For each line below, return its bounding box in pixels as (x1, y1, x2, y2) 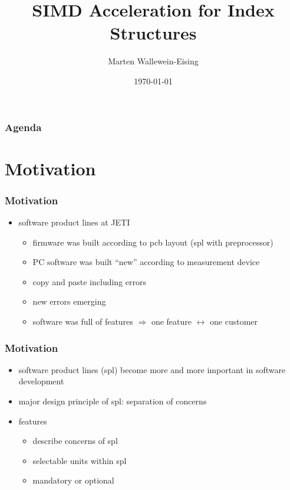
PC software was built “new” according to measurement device (32, 256, 260, 268)
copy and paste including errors (32, 275, 146, 288)
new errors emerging (32, 295, 106, 308)
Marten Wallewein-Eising (108, 55, 199, 67)
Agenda (5, 119, 42, 134)
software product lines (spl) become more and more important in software (18, 363, 286, 375)
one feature (151, 315, 192, 327)
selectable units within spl (32, 454, 127, 466)
